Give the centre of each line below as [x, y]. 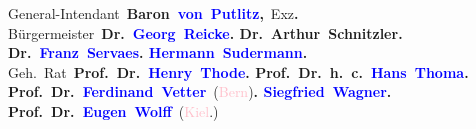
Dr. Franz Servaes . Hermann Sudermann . [158, 52]
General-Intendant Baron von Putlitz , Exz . [153, 13]
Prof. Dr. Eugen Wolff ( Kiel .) [113, 110]
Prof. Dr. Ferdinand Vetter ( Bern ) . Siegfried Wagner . [200, 91]
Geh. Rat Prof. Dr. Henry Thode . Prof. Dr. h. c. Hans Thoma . [238, 71]
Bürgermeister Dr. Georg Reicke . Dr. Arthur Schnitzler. [205, 32]
